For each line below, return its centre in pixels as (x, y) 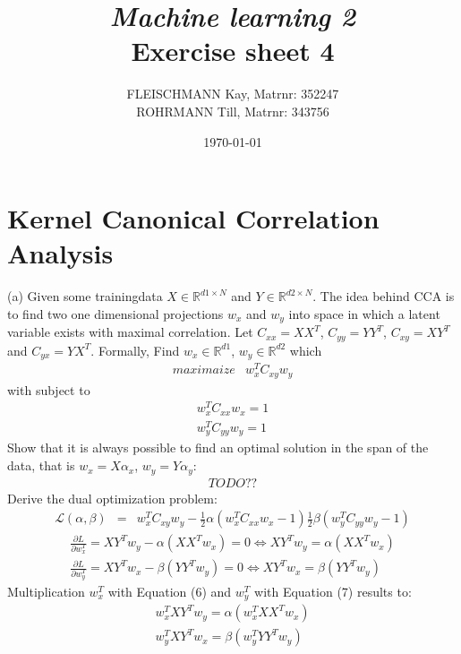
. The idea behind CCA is (384, 296)
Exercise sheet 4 (233, 51)
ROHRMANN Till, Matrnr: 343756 (233, 111)
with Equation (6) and (170, 591)
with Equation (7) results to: (333, 591)
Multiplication (46, 591)
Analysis (60, 253)
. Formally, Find (135, 350)
